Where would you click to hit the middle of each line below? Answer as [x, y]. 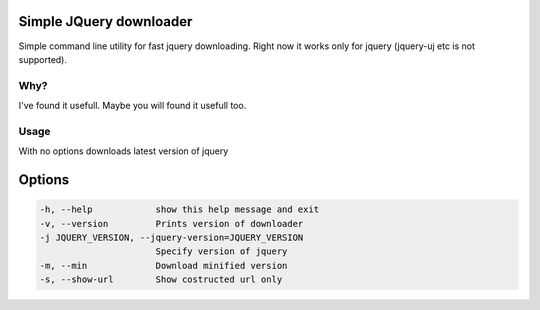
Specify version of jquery [221, 251]
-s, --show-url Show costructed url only [161, 279]
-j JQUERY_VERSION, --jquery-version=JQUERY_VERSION [171, 237]
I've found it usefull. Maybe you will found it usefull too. [132, 106]
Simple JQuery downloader [105, 21]
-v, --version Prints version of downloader [171, 223]
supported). [43, 59]
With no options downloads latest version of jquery [123, 151]
